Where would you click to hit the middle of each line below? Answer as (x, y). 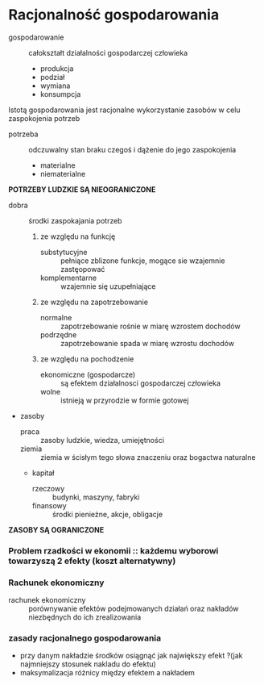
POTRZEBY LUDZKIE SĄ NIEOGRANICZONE (82, 189)
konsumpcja (60, 94)
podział (52, 77)
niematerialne (63, 173)
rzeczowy (48, 488)
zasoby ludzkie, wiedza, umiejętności (102, 440)
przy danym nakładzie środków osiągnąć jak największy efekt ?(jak (131, 656)
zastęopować (82, 269)
